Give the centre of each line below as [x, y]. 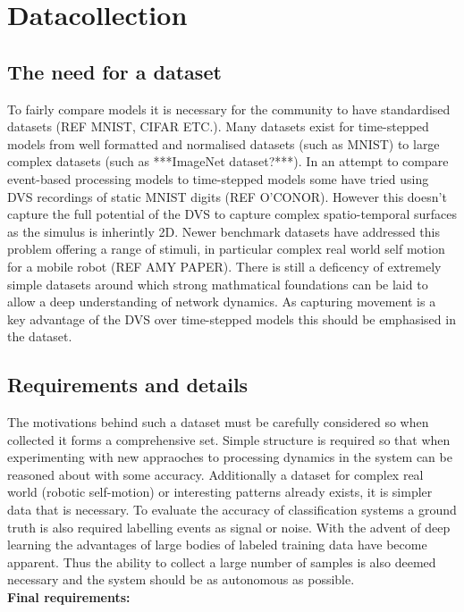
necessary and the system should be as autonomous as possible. [181, 579]
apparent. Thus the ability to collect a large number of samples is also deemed [222, 562]
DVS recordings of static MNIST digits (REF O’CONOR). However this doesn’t [227, 196]
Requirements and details [128, 385]
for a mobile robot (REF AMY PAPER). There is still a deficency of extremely [224, 266]
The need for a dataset [114, 71]
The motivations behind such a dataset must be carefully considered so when [218, 422]
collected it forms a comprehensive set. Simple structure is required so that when [229, 439]
